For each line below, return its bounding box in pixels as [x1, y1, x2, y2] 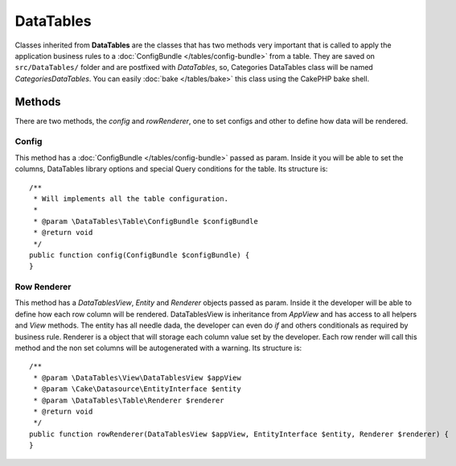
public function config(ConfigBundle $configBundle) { [29, 250, 250, 259]
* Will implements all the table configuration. [33, 194, 229, 203]
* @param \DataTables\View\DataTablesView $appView [33, 373, 241, 382]
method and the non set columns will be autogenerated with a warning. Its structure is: [14, 343, 302, 353]
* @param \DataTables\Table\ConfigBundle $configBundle [33, 217, 259, 225]
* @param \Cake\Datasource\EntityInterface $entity [33, 385, 241, 394]
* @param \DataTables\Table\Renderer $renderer [33, 395, 224, 405]
